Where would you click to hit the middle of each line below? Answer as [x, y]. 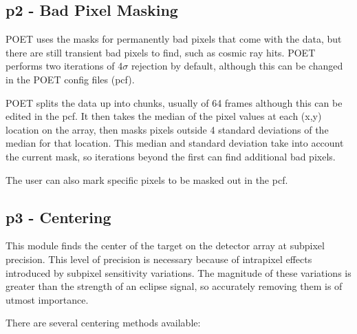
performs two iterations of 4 [64, 66]
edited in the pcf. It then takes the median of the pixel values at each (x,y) [164, 116]
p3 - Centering [58, 217]
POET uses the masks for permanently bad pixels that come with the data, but [174, 39]
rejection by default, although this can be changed [237, 66]
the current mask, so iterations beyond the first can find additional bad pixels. [171, 156]
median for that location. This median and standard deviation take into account [175, 143]
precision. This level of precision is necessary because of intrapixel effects [159, 259]
